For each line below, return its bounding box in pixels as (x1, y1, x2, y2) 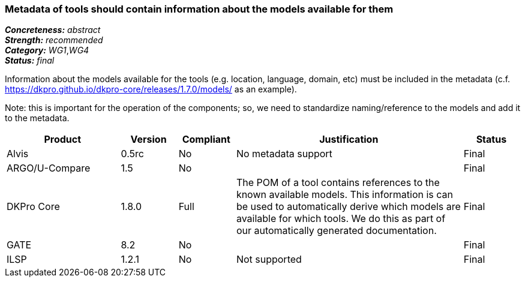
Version (130, 133, 167, 146)
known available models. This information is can (236, 188, 453, 201)
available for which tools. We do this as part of (236, 212, 446, 225)
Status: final (5, 55, 55, 66)
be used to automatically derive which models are (236, 200, 461, 213)
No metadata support (236, 148, 332, 160)
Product (44, 133, 82, 146)
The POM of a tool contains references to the (236, 176, 440, 189)
